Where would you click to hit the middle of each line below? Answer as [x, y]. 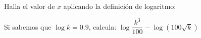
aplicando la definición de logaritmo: [120, 6]
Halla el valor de [30, 6]
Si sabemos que [28, 26]
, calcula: [103, 26]
